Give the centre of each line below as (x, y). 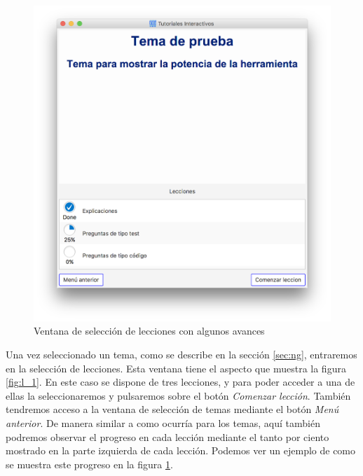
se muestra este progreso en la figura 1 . (89, 464)
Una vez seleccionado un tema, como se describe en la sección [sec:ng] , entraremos (181, 355)
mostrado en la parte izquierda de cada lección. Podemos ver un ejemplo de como (181, 450)
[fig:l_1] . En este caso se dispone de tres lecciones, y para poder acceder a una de (180, 382)
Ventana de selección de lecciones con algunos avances (149, 331)
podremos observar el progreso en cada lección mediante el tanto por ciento (167, 436)
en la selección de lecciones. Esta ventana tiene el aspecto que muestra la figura (176, 368)
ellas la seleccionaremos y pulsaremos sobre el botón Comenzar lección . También (178, 395)
